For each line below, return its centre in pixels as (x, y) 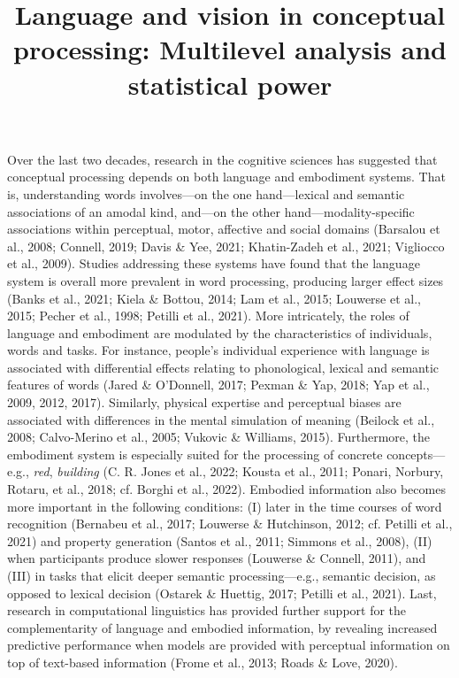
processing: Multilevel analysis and (230, 49)
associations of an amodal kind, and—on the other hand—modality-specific (211, 211)
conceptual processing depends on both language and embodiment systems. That (226, 177)
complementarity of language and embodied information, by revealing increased (222, 627)
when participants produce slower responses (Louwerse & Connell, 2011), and (217, 558)
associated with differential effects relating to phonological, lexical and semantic (223, 367)
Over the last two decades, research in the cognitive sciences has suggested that (222, 159)
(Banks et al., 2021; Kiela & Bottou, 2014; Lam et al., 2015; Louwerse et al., (214, 298)
